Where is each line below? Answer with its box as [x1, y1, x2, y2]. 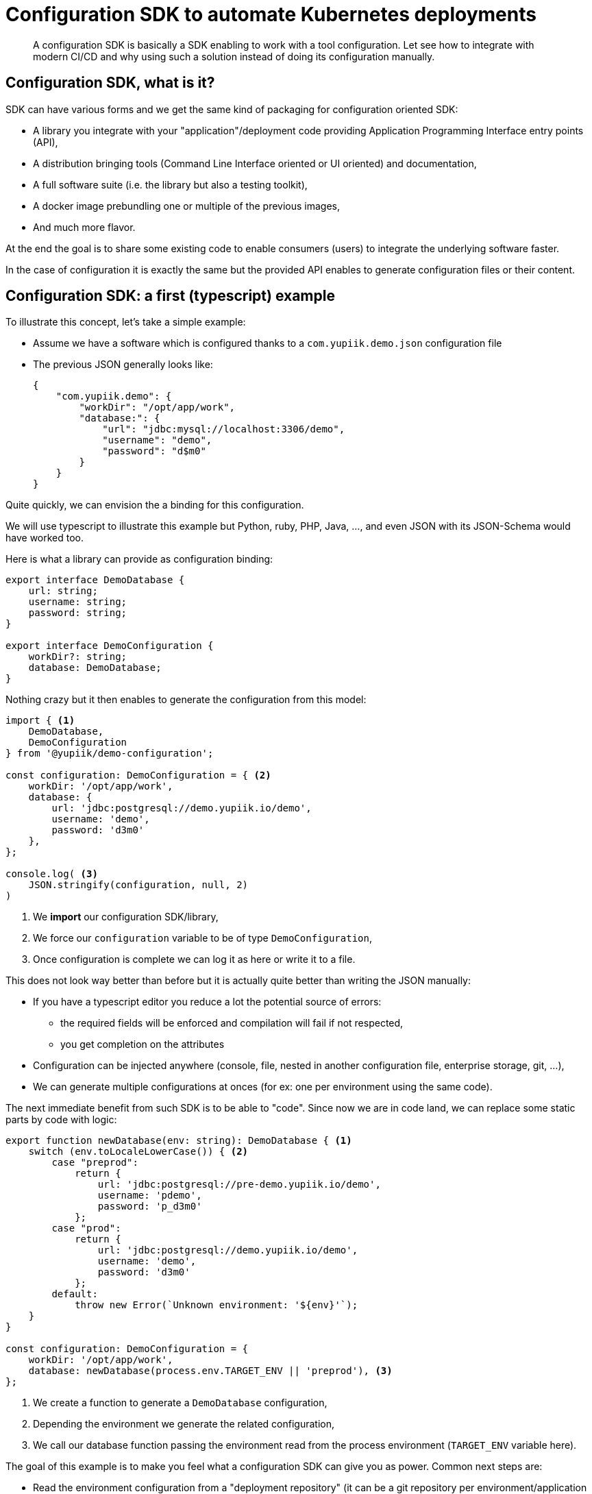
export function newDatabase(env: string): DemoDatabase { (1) [5, 1135, 352, 1147]
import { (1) [5, 715, 75, 726]
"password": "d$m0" [102, 445, 206, 457]
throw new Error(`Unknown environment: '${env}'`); [75, 1299, 358, 1311]
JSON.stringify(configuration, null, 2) [28, 879, 249, 891]
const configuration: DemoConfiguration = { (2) [5, 770, 271, 781]
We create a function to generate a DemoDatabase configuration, [33, 1397, 328, 1409]
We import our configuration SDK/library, [33, 911, 219, 923]
